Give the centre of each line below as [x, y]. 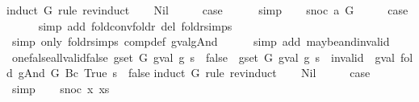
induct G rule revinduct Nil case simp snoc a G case [207, 10]
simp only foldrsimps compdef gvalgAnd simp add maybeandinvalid [201, 41]
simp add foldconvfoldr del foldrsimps [135, 25]
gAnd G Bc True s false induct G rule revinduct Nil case [194, 73]
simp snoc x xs [61, 88]
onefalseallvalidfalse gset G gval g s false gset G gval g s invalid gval [203, 57]
